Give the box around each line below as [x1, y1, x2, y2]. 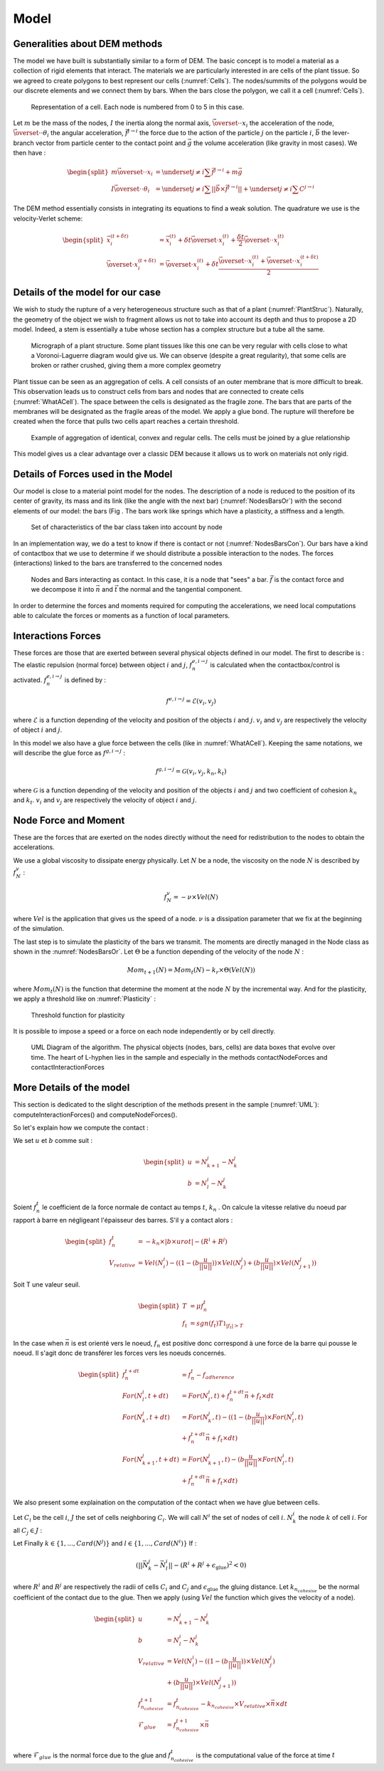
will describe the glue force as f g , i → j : [13, 748, 126, 757]
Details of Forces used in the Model [13, 468, 173, 480]
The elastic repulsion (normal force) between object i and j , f [13, 661, 193, 669]
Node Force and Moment [13, 814, 125, 826]
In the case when [13, 1339, 64, 1347]
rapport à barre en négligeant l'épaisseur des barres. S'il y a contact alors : [13, 1216, 233, 1225]
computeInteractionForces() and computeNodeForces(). [13, 1110, 178, 1119]
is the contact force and [274, 575, 344, 583]
